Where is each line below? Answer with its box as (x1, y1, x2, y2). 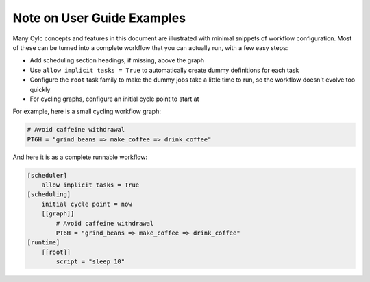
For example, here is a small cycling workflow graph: (12, 107, 161, 116)
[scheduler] (27, 172, 68, 179)
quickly (29, 85, 51, 93)
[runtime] (27, 239, 60, 246)
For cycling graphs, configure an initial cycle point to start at (29, 95, 199, 103)
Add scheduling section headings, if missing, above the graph (29, 56, 205, 64)
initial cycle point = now (41, 200, 133, 208)
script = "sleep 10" (56, 258, 125, 266)
